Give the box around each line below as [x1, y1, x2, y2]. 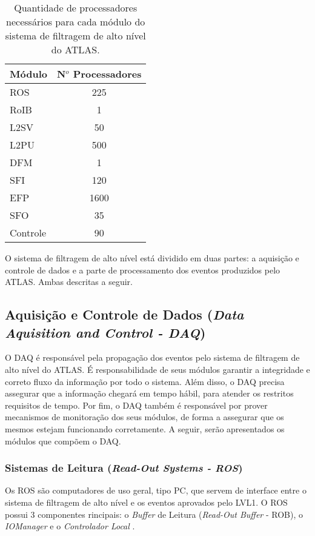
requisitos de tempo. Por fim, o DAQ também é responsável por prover [5, 398, 268, 411]
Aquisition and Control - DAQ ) [5, 323, 206, 341]
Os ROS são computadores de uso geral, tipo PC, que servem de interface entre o [5, 484, 307, 497]
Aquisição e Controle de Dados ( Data [5, 305, 244, 324]
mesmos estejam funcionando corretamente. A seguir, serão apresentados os [5, 422, 285, 435]
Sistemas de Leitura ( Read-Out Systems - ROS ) [5, 460, 243, 475]
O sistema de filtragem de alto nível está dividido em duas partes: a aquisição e [5, 252, 299, 264]
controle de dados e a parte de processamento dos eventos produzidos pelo [5, 263, 280, 276]
